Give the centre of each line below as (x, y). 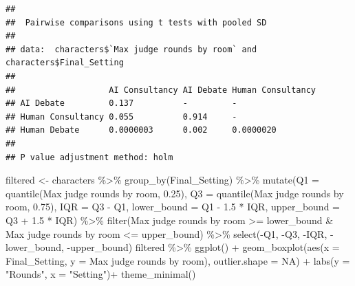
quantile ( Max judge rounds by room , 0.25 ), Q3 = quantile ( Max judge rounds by (175, 193)
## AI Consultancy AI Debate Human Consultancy (161, 90)
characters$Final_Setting (65, 63)
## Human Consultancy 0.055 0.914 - (121, 117)
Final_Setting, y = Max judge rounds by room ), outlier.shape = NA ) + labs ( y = (178, 260)
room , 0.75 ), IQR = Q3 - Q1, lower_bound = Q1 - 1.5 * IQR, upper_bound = (173, 207)
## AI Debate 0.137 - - (121, 103)
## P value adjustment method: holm (89, 157)
